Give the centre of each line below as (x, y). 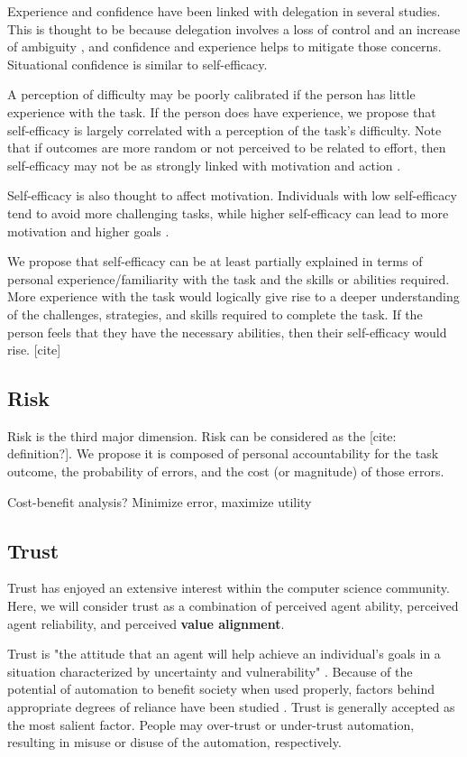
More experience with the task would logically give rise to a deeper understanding (233, 296)
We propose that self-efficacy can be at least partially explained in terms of (215, 261)
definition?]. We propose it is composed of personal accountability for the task (223, 453)
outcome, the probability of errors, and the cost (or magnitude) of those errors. (226, 471)
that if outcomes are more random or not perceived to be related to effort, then (227, 148)
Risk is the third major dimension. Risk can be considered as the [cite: (202, 435)
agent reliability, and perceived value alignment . (146, 623)
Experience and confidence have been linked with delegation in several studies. (224, 11)
